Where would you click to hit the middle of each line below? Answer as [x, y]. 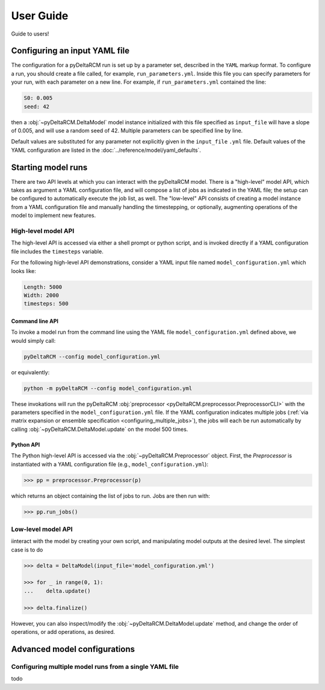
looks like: [23, 271]
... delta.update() [57, 591]
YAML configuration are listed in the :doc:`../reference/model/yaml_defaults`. [106, 150]
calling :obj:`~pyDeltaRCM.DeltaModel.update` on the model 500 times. [100, 429]
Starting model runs [49, 167]
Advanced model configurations [73, 649]
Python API [26, 444]
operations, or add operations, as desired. [63, 632]
